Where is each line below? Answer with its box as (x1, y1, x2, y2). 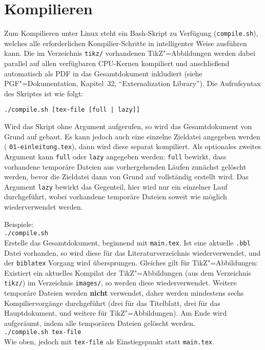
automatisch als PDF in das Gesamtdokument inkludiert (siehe (4, 68, 202, 78)
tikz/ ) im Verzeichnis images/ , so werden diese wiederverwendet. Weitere (4, 277, 237, 288)
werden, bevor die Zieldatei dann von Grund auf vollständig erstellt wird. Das (4, 171, 249, 182)
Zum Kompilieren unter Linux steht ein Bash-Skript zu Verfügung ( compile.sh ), (4, 28, 258, 38)
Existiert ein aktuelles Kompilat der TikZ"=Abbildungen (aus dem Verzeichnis (4, 267, 251, 278)
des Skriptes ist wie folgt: (4, 88, 84, 98)
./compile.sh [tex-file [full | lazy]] (4, 106, 140, 114)
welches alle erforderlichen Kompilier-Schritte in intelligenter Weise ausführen (4, 37, 247, 48)
